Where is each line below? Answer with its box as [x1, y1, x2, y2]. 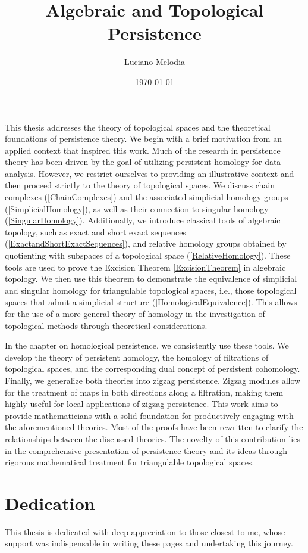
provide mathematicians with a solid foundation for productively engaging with [5, 409, 294, 421]
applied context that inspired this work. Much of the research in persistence [5, 144, 281, 156]
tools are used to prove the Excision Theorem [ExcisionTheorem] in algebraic [5, 260, 286, 273]
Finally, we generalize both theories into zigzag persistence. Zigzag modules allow [5, 374, 301, 386]
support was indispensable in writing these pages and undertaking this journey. [5, 537, 293, 549]
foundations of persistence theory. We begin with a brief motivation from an [5, 132, 282, 145]
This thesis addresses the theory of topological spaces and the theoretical [5, 120, 271, 133]
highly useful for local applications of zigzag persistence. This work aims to [5, 397, 278, 410]
